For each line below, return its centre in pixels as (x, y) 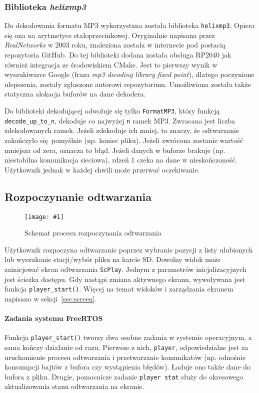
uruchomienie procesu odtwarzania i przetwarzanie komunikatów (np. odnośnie (125, 357)
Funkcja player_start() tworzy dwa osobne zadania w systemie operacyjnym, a (128, 337)
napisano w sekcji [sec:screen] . (51, 298)
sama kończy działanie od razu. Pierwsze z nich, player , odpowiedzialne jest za (126, 347)
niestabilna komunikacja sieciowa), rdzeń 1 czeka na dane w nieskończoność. (121, 160)
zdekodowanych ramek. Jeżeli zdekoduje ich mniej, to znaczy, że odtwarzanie (122, 130)
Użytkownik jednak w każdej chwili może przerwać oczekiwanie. (102, 169)
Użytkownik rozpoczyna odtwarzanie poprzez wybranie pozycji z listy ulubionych (129, 249)
